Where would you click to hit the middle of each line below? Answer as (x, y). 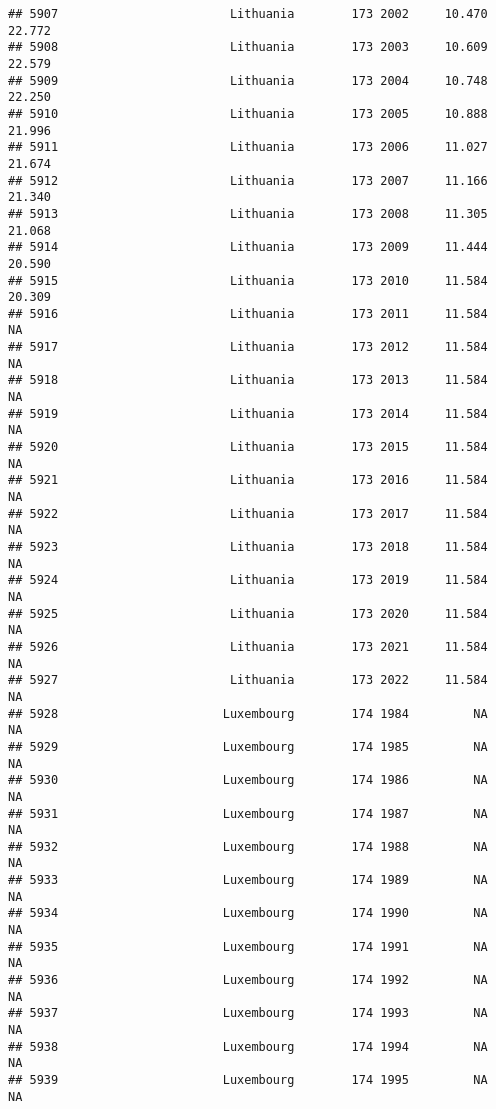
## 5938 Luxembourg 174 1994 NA (248, 1046)
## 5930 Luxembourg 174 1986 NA (248, 780)
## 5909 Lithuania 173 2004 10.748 (248, 80)
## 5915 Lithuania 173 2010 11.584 (248, 280)
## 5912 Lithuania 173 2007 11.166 (248, 180)
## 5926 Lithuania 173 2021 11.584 (248, 646)
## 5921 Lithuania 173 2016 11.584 (248, 480)
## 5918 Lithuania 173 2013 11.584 (248, 380)
